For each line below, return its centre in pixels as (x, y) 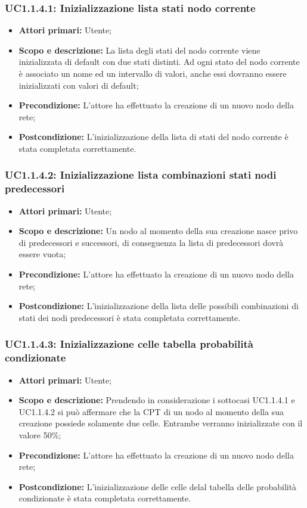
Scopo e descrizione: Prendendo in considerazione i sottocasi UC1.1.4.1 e (157, 400)
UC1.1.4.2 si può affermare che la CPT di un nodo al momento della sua (151, 411)
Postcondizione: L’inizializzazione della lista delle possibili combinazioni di (159, 306)
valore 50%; (40, 434)
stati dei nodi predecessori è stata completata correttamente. (130, 317)
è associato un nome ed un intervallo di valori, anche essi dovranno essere (153, 73)
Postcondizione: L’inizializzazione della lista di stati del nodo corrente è (153, 137)
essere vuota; (42, 254)
